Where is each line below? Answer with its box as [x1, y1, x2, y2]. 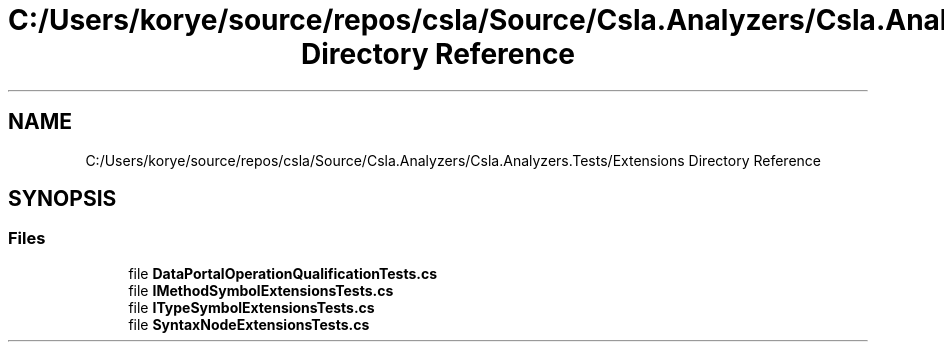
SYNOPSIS [8, 186, 117, 212]
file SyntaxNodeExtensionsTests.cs [128, 315, 370, 333]
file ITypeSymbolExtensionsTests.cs [128, 298, 375, 316]
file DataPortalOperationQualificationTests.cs [128, 264, 438, 282]
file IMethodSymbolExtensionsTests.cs [128, 281, 394, 299]
